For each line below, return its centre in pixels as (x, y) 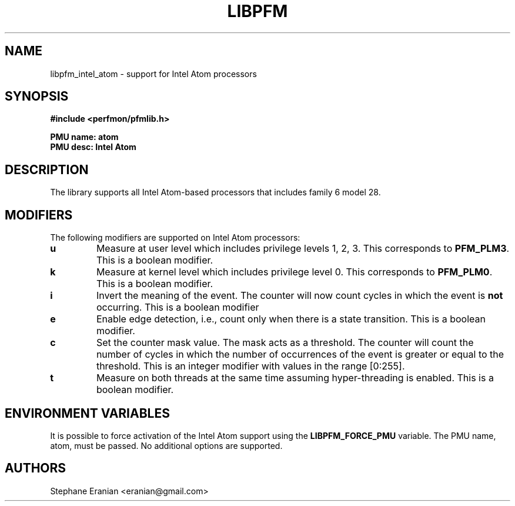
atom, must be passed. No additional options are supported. (166, 445)
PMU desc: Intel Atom (93, 147)
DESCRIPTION (47, 169)
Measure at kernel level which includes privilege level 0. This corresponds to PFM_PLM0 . (294, 272)
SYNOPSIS (37, 96)
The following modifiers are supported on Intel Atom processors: (175, 238)
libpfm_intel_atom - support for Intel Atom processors (153, 74)
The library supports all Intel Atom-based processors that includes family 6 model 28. (215, 192)
